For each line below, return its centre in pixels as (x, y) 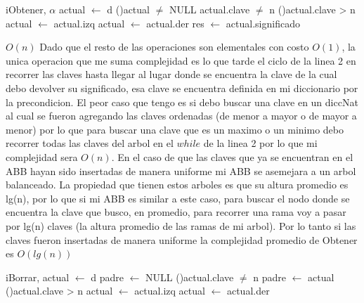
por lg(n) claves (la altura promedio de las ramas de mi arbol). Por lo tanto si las (181, 225)
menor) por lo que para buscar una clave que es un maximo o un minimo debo (175, 129)
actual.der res (175, 23)
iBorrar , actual (38, 277)
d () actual (128, 9)
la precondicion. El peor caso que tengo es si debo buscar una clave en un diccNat (182, 102)
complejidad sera (42, 156)
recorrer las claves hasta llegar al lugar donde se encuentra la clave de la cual (171, 74)
